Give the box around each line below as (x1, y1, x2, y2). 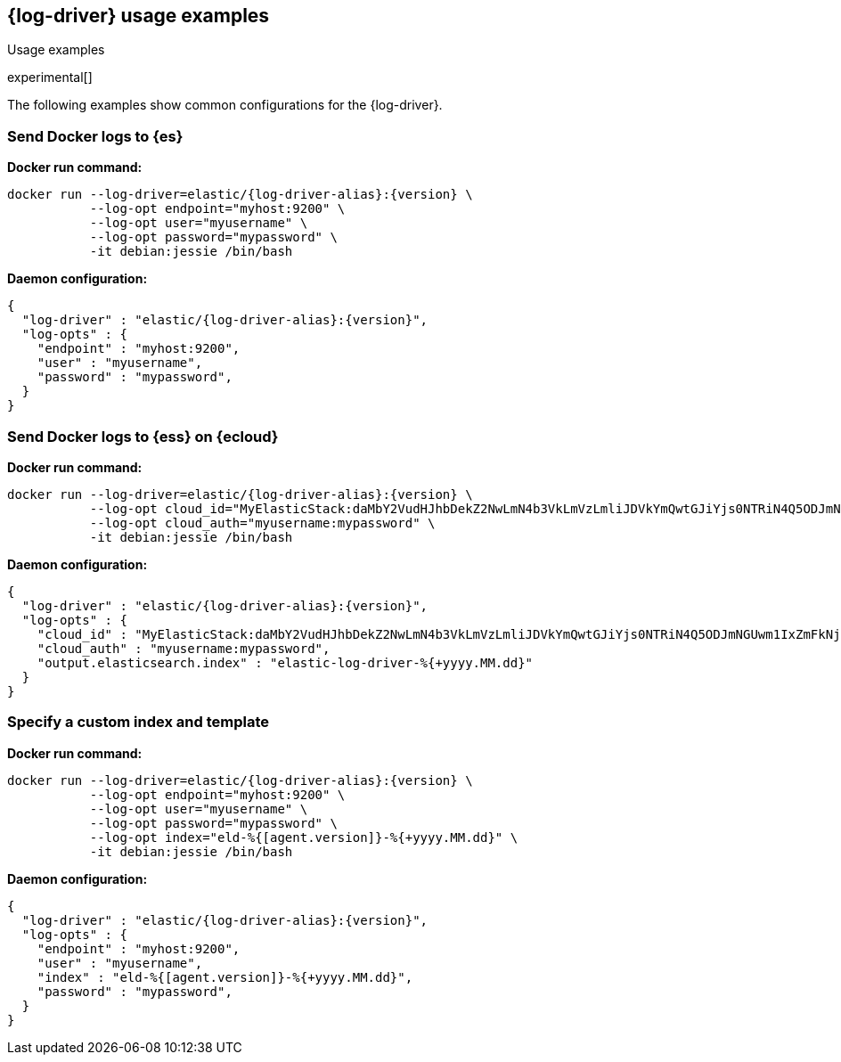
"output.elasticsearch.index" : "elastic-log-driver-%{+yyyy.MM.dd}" (37, 655, 534, 670)
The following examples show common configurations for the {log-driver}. (7, 97, 443, 113)
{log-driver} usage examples (7, 4, 270, 27)
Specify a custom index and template (7, 713, 269, 731)
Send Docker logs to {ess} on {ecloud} (7, 427, 279, 445)
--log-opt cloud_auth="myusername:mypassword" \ (89, 515, 436, 530)
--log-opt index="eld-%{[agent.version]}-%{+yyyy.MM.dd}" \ (89, 829, 518, 845)
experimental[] (7, 69, 93, 86)
